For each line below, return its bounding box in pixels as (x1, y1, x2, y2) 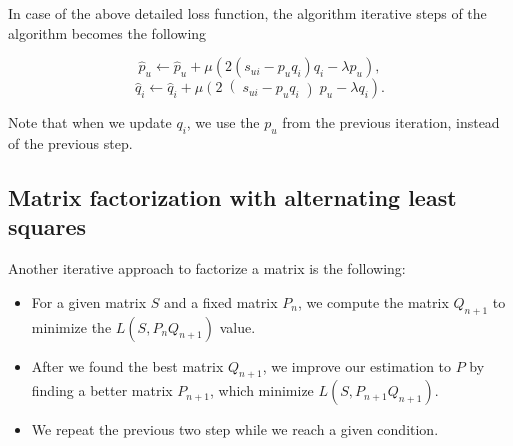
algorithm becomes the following (8, 22, 207, 43)
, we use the (186, 112, 260, 133)
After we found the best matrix (31, 355, 224, 376)
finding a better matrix (31, 380, 173, 401)
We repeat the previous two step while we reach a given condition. (31, 419, 439, 440)
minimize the (31, 316, 112, 337)
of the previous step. (8, 132, 133, 153)
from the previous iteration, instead (282, 112, 500, 133)
